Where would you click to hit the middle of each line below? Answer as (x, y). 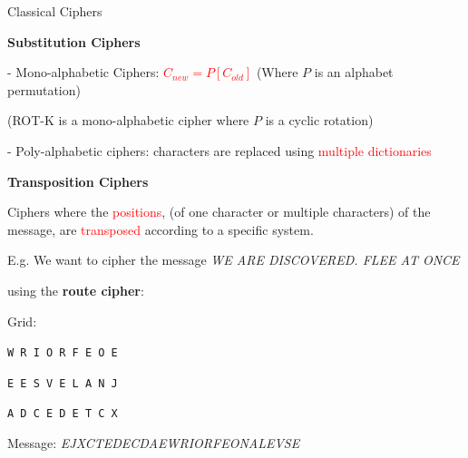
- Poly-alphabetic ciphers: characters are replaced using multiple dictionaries (219, 150)
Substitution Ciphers (74, 41)
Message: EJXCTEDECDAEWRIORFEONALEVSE (154, 443)
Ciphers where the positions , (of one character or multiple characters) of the (219, 212)
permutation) (44, 89)
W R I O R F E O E (63, 353)
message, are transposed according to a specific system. (161, 229)
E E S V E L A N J (63, 383)
